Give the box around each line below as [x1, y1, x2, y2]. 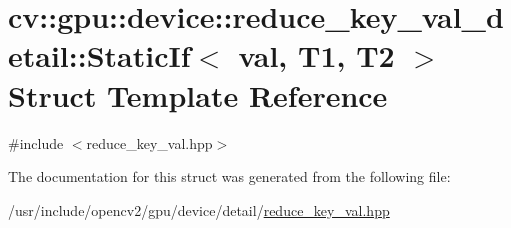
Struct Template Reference [8, 74, 388, 115]
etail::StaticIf [8, 35, 191, 76]
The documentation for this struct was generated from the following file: [8, 166, 451, 187]
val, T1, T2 [238, 35, 395, 76]
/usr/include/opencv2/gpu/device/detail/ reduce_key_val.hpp [8, 199, 390, 220]
